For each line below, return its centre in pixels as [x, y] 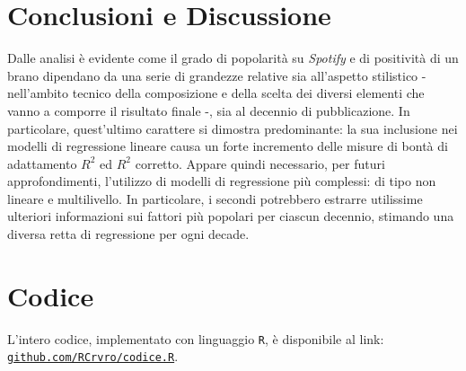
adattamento [42, 163]
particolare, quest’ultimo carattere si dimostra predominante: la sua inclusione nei [233, 128]
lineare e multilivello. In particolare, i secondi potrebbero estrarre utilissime [215, 198]
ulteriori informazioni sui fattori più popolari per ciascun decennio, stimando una [231, 216]
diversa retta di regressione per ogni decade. [128, 234]
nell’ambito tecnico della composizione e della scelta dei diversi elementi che [216, 93]
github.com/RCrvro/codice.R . [93, 356]
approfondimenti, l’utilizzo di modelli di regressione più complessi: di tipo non [222, 181]
